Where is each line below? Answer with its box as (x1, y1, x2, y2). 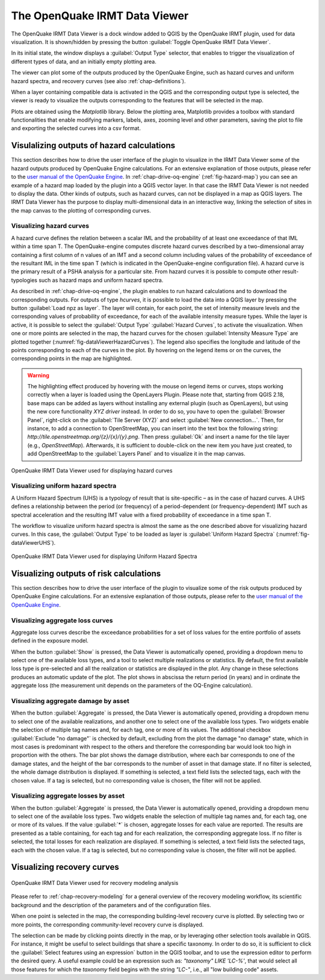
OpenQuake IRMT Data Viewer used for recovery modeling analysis (11, 879, 179, 887)
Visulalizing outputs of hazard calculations (11, 140, 176, 150)
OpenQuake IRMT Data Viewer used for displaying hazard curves (11, 467, 173, 474)
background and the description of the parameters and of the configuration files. (11, 901, 211, 908)
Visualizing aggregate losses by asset (11, 792, 125, 800)
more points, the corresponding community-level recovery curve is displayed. (11, 921, 204, 928)
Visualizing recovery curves (11, 862, 120, 872)
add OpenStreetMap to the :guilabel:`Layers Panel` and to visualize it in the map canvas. (27, 450, 246, 457)
